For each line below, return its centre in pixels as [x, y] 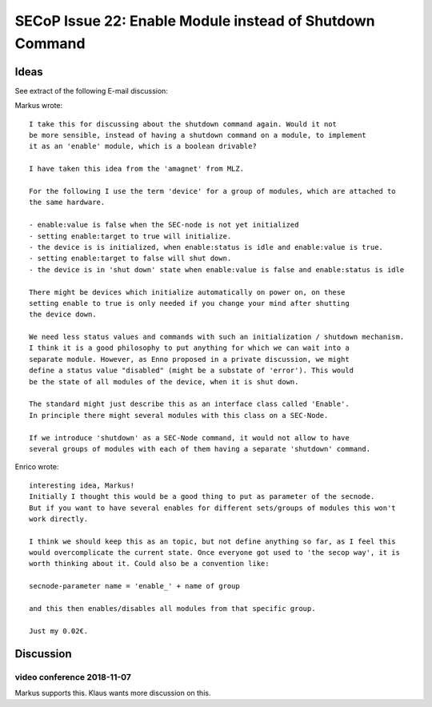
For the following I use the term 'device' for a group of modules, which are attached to [212, 191]
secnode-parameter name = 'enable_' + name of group [134, 586]
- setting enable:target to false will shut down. [130, 259]
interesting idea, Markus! [82, 485]
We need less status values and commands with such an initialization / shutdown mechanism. [217, 337]
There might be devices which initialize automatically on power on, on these [187, 292]
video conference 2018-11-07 [73, 677]
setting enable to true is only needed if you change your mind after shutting [189, 303]
